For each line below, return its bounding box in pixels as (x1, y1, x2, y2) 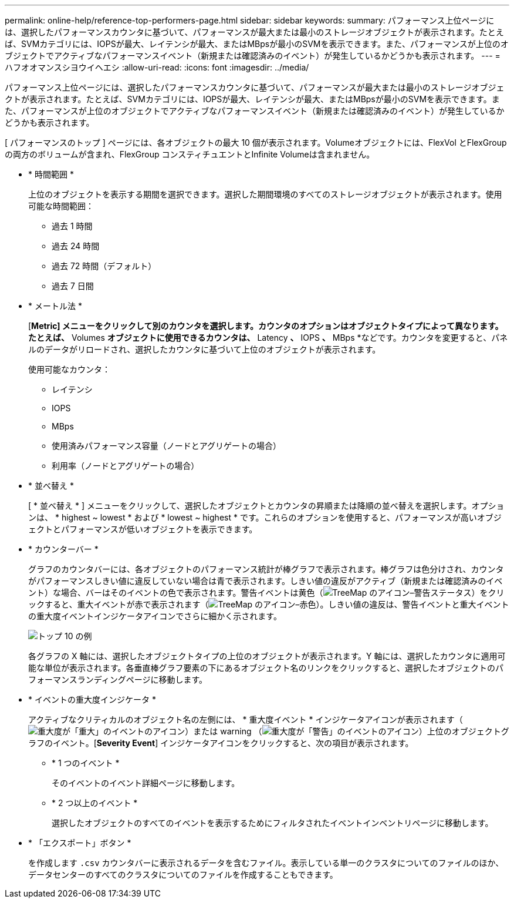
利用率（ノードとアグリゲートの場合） (52, 461, 199, 471)
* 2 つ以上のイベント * (52, 798, 138, 808)
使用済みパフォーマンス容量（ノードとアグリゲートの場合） (52, 441, 282, 451)
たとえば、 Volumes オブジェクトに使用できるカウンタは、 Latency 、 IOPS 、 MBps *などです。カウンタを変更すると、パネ (28, 333, 508, 343)
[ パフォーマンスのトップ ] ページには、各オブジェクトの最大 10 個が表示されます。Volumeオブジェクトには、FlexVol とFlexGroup (5, 137, 507, 147)
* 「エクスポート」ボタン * (28, 838, 131, 848)
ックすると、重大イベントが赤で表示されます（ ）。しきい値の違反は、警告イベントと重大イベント (28, 599, 509, 609)
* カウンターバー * (28, 544, 99, 554)
